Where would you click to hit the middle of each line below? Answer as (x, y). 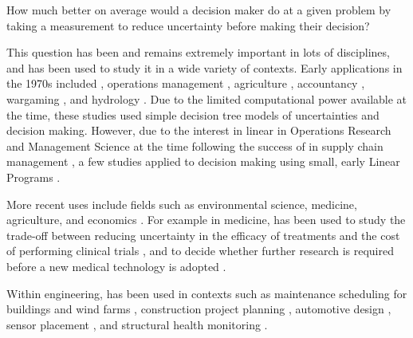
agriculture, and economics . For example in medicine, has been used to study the (206, 220)
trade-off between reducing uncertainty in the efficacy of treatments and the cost (203, 235)
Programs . (33, 177)
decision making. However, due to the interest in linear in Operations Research (199, 130)
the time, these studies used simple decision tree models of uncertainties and (193, 114)
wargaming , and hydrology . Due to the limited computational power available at (207, 98)
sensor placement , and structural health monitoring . (137, 324)
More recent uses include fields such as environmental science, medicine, (182, 204)
